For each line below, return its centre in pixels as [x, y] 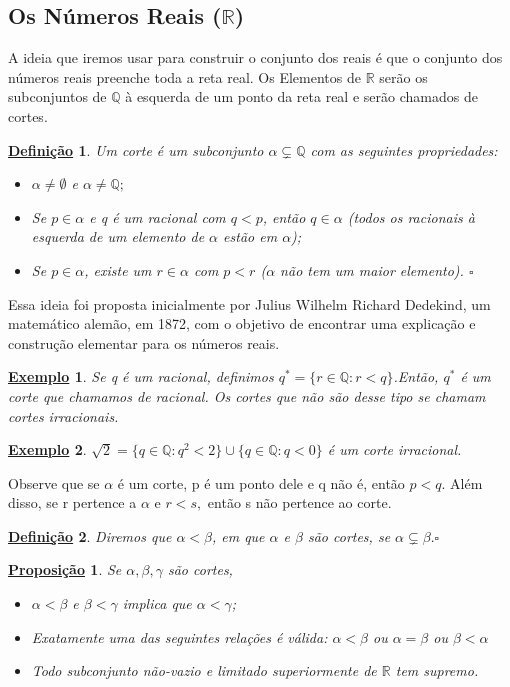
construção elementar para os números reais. [144, 342]
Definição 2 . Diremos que [90, 535]
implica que [157, 603]
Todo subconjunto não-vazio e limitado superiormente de [204, 670]
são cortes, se [349, 535]
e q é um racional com [157, 216]
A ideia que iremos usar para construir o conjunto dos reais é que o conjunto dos [255, 57]
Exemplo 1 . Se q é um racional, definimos [141, 376]
